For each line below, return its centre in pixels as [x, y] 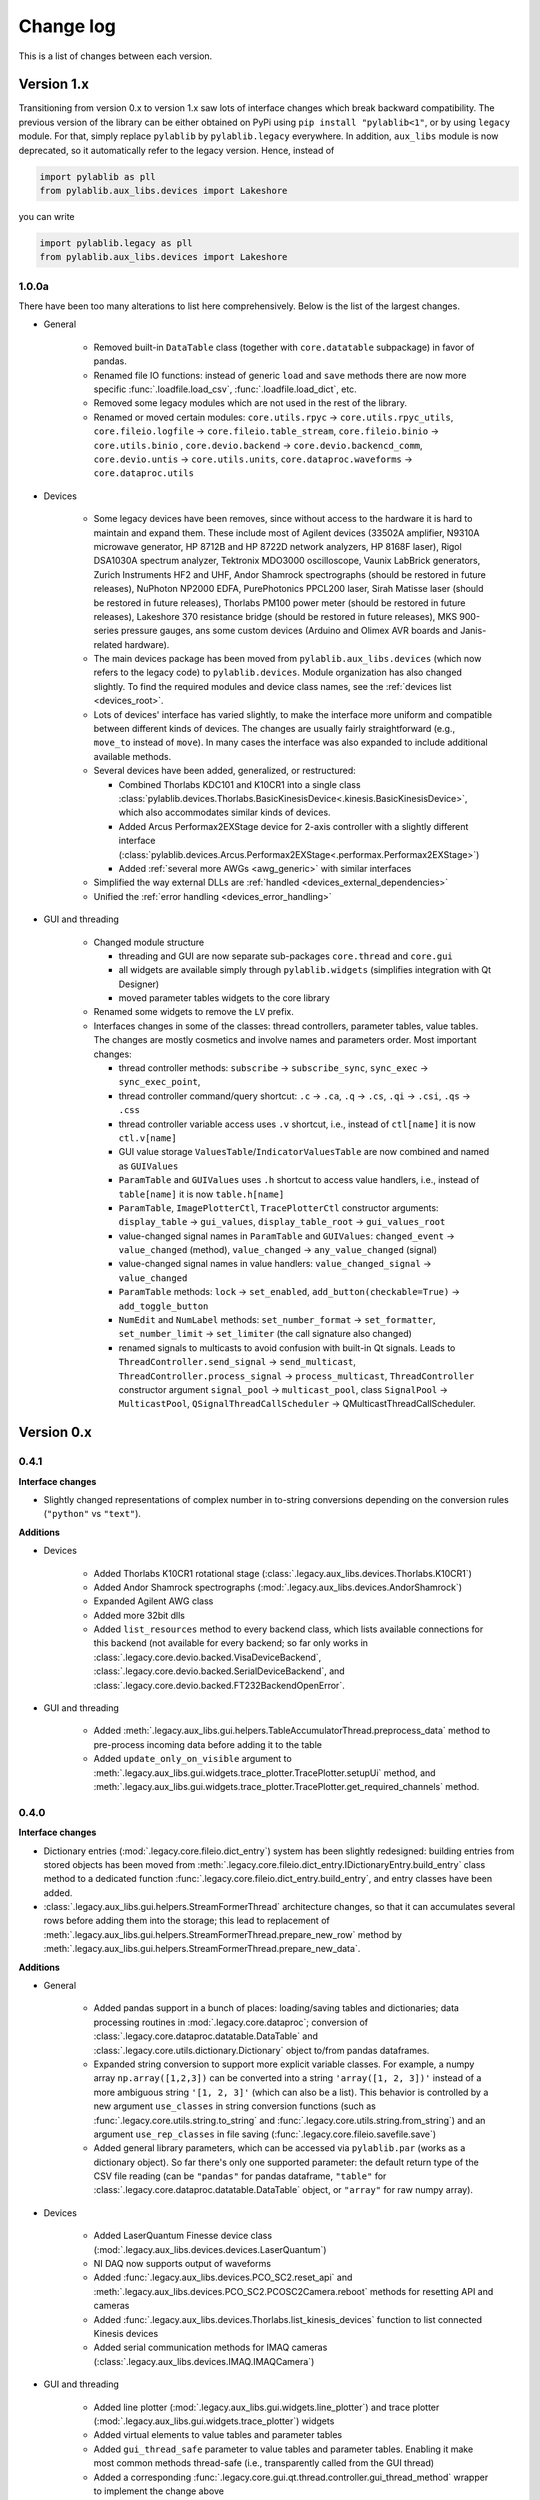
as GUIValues [148, 1166]
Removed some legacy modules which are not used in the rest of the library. [250, 403]
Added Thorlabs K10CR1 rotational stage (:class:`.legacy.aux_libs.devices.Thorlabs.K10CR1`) [282, 1573]
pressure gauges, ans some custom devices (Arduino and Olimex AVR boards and [289, 631]
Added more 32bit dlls [139, 1615]
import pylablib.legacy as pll [116, 243]
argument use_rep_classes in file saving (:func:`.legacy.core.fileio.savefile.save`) [265, 2134]
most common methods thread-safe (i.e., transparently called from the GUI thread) [264, 2463]
